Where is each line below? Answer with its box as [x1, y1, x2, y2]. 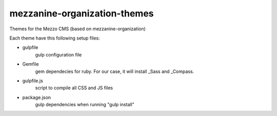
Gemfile [22, 61, 39, 67]
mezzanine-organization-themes [9, 8, 154, 19]
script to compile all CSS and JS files [35, 85, 113, 91]
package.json [22, 94, 51, 100]
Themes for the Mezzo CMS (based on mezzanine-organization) [9, 26, 146, 32]
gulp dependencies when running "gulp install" [35, 102, 134, 108]
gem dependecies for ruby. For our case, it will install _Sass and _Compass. [35, 68, 194, 74]
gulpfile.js [22, 78, 43, 84]
